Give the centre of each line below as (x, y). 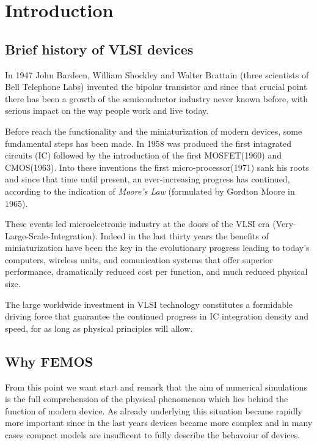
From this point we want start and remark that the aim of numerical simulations (156, 387)
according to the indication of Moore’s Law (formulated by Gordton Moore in (150, 191)
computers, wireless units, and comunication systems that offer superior (139, 259)
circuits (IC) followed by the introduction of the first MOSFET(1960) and (143, 155)
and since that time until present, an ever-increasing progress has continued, (148, 179)
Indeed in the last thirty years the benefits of (184, 235)
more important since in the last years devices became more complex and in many (159, 423)
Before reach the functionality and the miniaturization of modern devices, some (154, 131)
